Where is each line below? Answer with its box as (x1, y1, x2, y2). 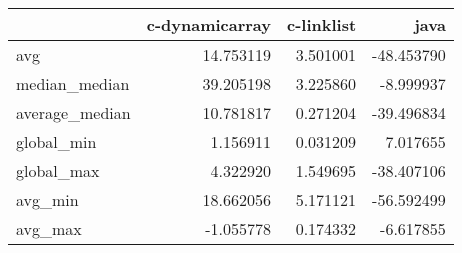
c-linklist (287, 13, 357, 36)
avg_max (16, 217, 82, 240)
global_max (16, 159, 100, 182)
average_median (16, 101, 131, 124)
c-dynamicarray (146, 13, 271, 36)
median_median (16, 72, 130, 95)
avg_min (16, 188, 79, 211)
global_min (16, 130, 97, 153)
